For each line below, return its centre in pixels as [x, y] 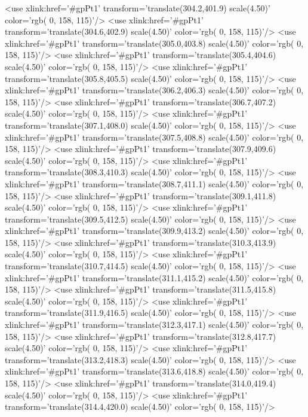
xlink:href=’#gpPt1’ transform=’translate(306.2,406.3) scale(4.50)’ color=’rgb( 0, [154, 90]
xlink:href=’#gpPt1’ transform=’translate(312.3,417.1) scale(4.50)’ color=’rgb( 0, [154, 325]
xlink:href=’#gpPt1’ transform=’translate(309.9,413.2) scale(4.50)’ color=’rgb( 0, [154, 231]
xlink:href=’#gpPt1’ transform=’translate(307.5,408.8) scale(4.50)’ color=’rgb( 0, [154, 137]
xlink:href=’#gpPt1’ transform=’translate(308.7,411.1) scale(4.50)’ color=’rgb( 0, [154, 183]
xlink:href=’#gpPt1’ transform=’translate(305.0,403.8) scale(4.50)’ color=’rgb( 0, [154, 43]
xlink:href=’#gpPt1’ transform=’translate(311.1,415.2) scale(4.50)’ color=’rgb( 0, [154, 277]
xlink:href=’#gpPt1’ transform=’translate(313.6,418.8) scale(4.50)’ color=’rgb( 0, [154, 371]
